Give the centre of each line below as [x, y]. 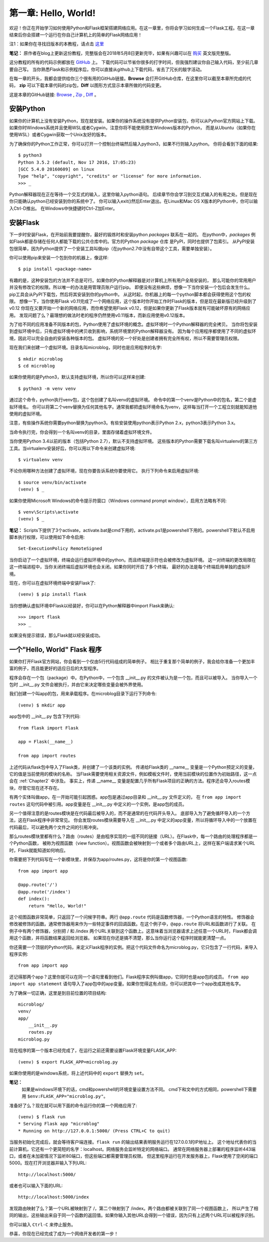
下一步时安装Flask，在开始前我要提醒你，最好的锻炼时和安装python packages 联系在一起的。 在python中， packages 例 [133, 234]
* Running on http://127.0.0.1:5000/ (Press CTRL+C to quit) [94, 1131]
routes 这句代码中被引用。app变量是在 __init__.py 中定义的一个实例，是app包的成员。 [98, 804]
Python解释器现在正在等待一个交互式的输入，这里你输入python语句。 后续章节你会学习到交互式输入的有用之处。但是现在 [133, 194]
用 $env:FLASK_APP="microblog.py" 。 [65, 1096]
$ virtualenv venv [41, 459]
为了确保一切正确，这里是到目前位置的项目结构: [58, 993]
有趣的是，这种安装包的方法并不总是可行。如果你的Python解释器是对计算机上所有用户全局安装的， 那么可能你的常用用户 [133, 280]
